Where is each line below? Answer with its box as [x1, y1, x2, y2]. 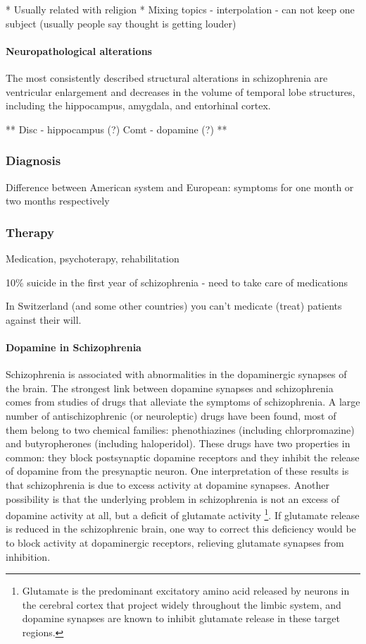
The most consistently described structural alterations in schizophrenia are [6, 70, 328, 85]
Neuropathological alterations [6, 43, 152, 58]
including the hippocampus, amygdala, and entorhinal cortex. [6, 98, 271, 113]
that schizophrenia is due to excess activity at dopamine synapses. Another [6, 477, 329, 492]
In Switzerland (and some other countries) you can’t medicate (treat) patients [6, 298, 342, 313]
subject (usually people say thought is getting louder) [6, 16, 236, 30]
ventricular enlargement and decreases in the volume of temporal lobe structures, [6, 84, 355, 99]
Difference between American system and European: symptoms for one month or [6, 179, 354, 194]
